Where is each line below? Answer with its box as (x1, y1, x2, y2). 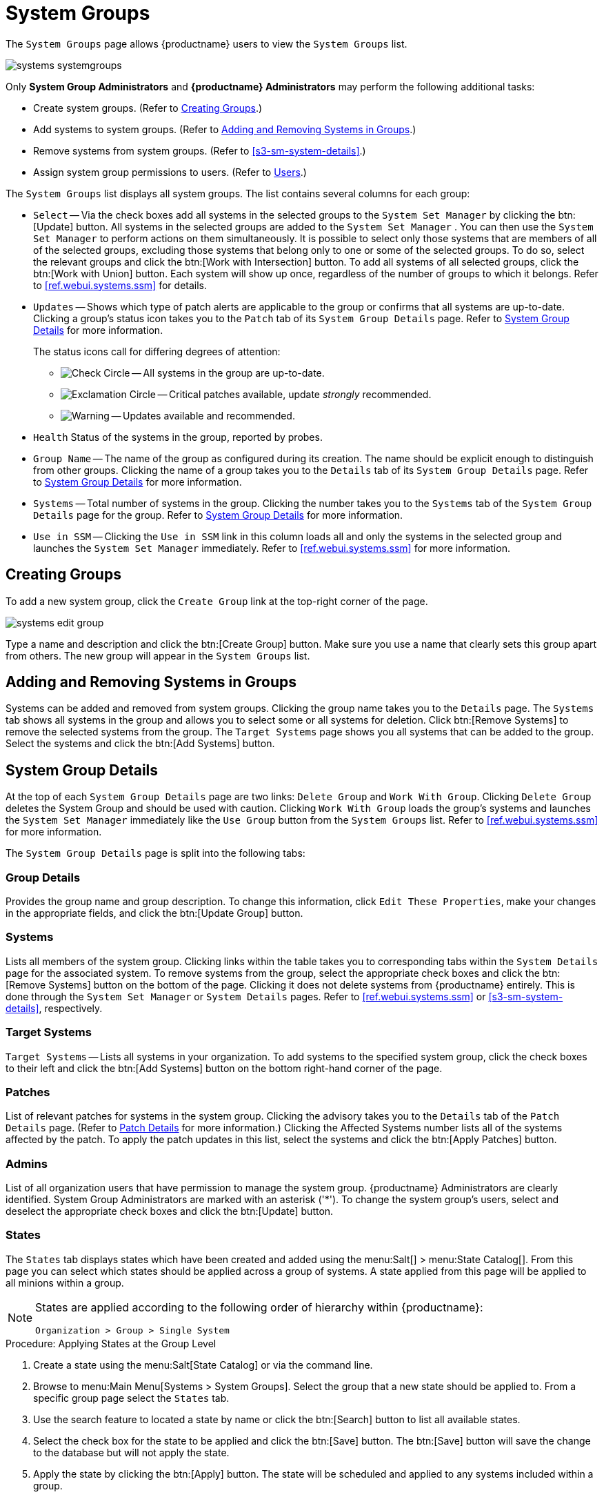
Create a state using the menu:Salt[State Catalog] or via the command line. (33, 1358, 373, 1371)
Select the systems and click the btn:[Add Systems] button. (6, 737, 275, 750)
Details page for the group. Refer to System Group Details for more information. (33, 508, 403, 521)
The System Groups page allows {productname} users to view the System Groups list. (6, 37, 407, 50)
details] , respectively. (6, 1002, 103, 1014)
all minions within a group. (6, 1276, 124, 1289)
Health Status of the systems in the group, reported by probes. (33, 430, 323, 443)
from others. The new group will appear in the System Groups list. (6, 649, 310, 662)
